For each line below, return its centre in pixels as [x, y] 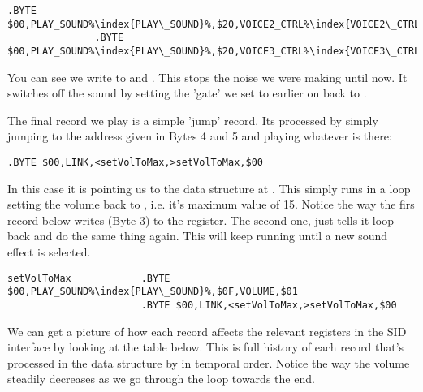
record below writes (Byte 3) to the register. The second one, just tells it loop [201, 220]
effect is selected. [49, 252]
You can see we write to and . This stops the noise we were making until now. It [207, 77]
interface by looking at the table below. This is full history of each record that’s [206, 347]
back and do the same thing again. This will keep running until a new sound [198, 236]
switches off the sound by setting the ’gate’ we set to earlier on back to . [187, 93]
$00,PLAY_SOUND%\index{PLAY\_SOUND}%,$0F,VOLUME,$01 [153, 292]
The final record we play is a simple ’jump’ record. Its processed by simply [193, 120]
